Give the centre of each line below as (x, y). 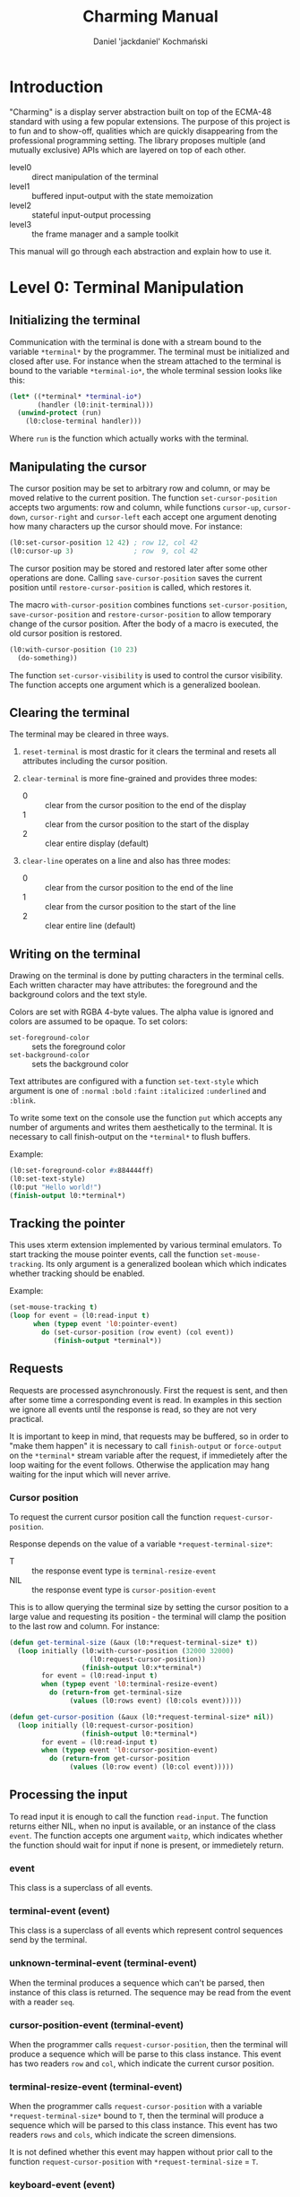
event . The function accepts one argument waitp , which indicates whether (146, 1835)
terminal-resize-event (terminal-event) (96, 2087)
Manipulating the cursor (78, 466)
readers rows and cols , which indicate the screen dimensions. (123, 2135)
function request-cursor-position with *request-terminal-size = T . (134, 2162)
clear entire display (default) (97, 843)
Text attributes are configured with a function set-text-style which (134, 1081)
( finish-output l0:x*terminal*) (141, 1667)
